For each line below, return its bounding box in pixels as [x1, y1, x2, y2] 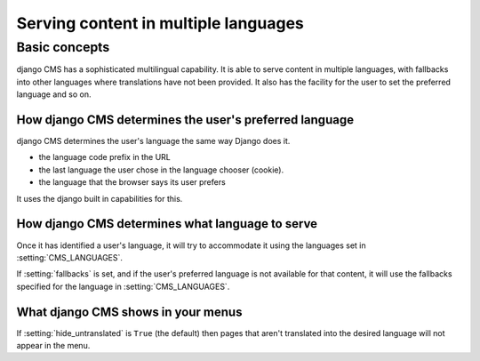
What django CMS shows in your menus [16, 304, 243, 319]
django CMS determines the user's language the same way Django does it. [16, 136, 291, 147]
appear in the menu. [16, 341, 91, 351]
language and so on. [16, 89, 92, 100]
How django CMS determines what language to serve [16, 216, 318, 231]
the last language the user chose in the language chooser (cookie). [38, 164, 284, 175]
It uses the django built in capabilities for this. [16, 193, 183, 204]
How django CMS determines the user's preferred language [16, 112, 355, 127]
